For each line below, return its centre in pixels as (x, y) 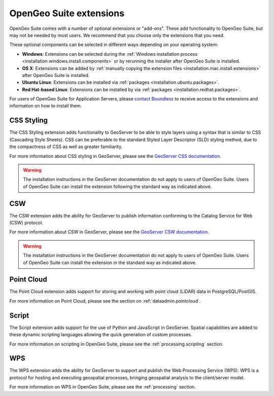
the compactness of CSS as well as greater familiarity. (66, 147)
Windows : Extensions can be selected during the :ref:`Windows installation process (110, 54)
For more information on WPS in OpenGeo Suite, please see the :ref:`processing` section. (102, 387)
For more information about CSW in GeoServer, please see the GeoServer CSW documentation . (109, 232)
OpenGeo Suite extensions (67, 13)
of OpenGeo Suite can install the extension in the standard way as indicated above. (110, 262)
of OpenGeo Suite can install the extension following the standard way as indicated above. (117, 186)
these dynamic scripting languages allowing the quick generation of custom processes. (101, 335)
